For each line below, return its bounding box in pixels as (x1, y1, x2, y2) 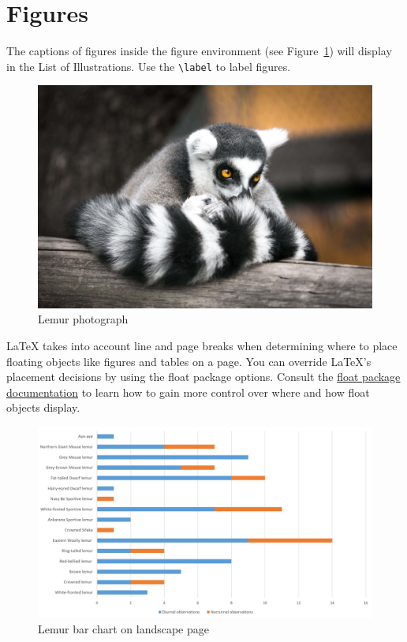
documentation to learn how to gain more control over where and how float (6, 383, 370, 400)
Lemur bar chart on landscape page (38, 621, 209, 637)
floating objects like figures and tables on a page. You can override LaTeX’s (6, 353, 372, 369)
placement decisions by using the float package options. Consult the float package (6, 368, 401, 385)
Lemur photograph (38, 311, 129, 327)
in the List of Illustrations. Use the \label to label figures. (6, 58, 291, 74)
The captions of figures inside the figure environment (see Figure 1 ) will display (6, 43, 392, 59)
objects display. (6, 399, 80, 416)
